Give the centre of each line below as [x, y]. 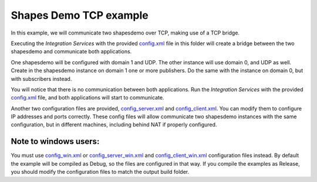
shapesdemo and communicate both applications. [71, 51]
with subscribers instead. [41, 78]
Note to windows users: [55, 141]
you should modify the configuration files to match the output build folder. [100, 172]
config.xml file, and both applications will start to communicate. [87, 98]
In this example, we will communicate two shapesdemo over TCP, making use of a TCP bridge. [125, 33]
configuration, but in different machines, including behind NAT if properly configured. [114, 125]
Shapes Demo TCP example [80, 15]
